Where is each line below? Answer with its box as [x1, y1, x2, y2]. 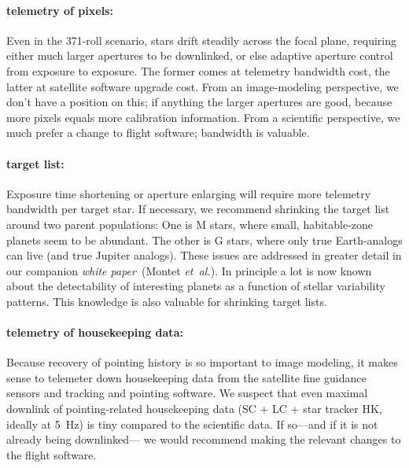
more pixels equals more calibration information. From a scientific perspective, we [6, 109, 400, 125]
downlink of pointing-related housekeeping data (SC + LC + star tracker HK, [6, 400, 382, 417]
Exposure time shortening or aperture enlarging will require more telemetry [6, 185, 371, 201]
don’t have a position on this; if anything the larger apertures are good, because [6, 94, 392, 110]
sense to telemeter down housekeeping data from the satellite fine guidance [6, 369, 367, 385]
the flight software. [6, 446, 97, 462]
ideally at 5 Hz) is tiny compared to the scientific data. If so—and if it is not [6, 415, 378, 432]
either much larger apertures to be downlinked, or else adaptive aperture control [6, 47, 393, 64]
